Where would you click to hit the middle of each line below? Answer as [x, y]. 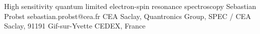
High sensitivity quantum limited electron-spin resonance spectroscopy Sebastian [130, 6]
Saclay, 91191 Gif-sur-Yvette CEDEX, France [75, 26]
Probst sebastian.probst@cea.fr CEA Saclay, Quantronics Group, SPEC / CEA [128, 16]
